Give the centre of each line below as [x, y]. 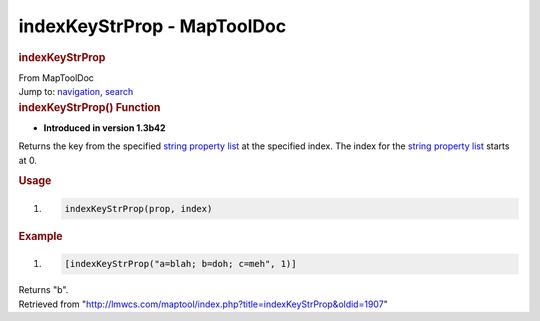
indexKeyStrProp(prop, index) [138, 208]
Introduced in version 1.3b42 [104, 127]
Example [41, 236]
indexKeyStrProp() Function [89, 107]
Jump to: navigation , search [76, 92]
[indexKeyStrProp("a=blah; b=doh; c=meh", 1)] [180, 264]
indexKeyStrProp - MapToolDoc [152, 26]
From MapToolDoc [56, 77]
